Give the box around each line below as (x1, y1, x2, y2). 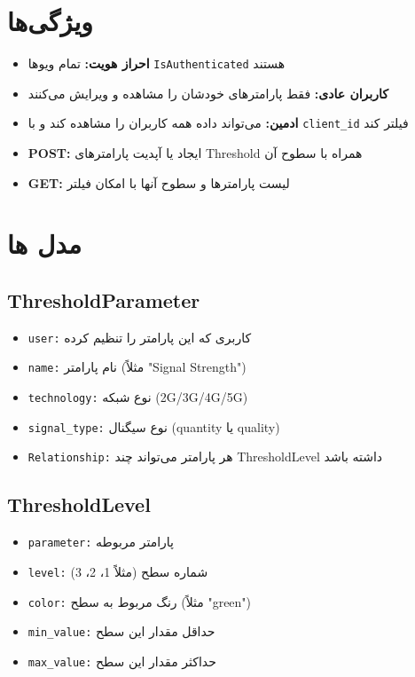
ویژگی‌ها (7, 3, 93, 39)
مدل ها (7, 225, 82, 262)
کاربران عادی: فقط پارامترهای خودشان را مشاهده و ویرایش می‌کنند (27, 83, 388, 102)
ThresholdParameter (7, 286, 200, 313)
